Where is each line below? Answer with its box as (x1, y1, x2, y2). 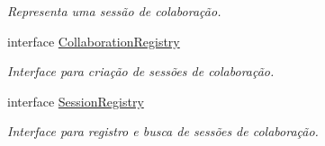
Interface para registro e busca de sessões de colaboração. (7, 122, 319, 141)
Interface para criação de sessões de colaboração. (7, 62, 275, 81)
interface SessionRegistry (7, 91, 144, 110)
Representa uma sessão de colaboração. (7, 2, 221, 20)
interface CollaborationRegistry (7, 31, 180, 50)
